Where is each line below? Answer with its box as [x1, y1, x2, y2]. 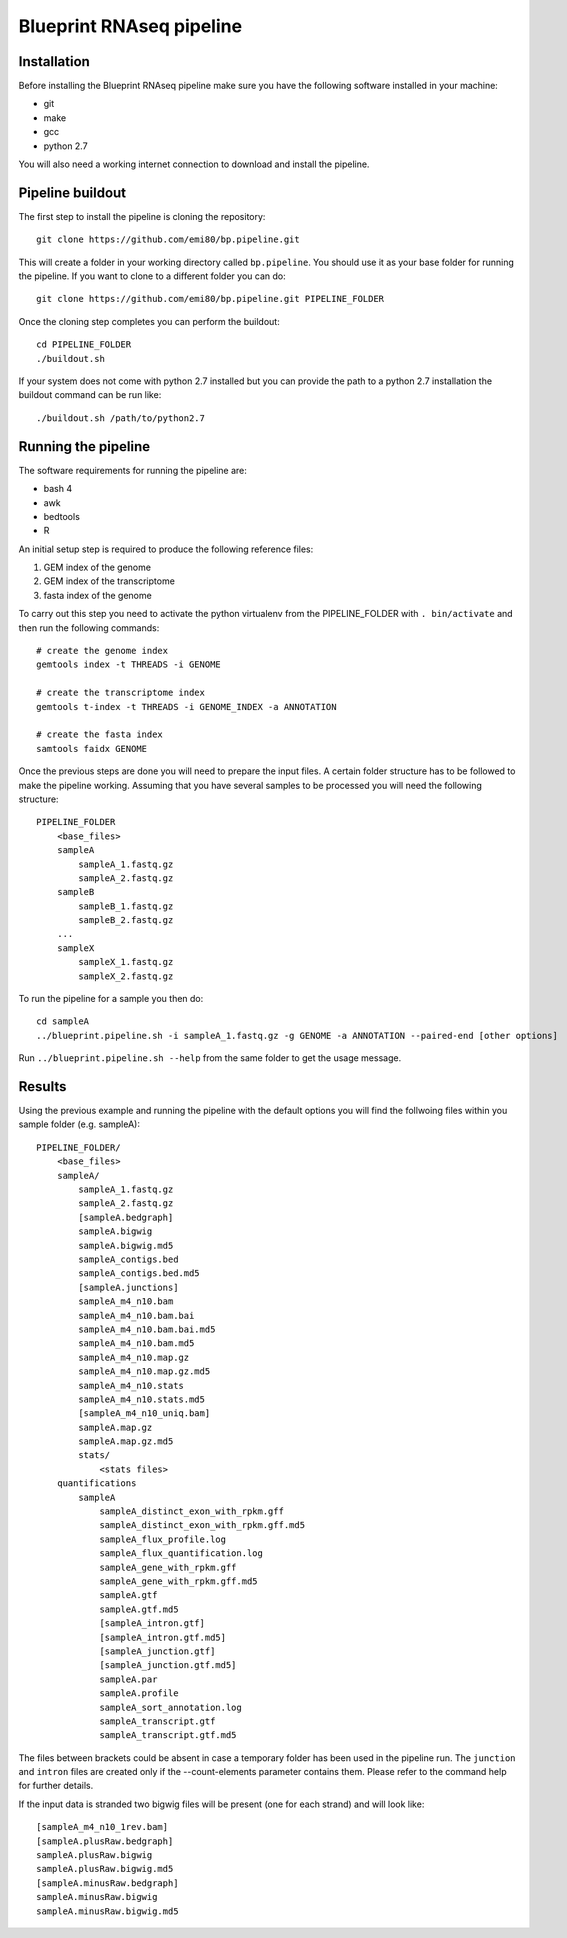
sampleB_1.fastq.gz [78, 900, 174, 912]
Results [18, 1078, 67, 1095]
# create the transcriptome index [36, 687, 205, 699]
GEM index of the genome [43, 561, 152, 574]
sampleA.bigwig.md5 [78, 1240, 174, 1251]
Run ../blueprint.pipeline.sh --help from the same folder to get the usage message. [18, 1052, 402, 1064]
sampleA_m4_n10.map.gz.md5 [78, 1366, 211, 1377]
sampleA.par [99, 1673, 158, 1685]
